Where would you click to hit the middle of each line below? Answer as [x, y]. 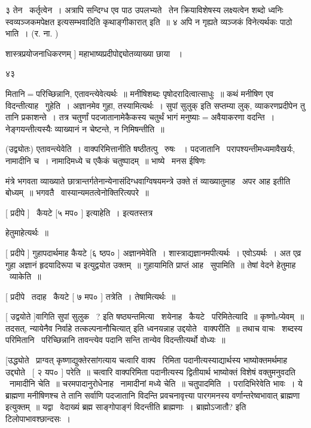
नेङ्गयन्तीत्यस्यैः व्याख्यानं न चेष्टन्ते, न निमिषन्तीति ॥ [85, 128]
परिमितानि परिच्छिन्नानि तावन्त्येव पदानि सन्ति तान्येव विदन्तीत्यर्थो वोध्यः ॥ [115, 340]
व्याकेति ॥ [25, 276]
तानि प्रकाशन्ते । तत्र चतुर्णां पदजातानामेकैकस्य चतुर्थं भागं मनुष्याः [103, 117]
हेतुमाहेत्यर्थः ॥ [27, 233]
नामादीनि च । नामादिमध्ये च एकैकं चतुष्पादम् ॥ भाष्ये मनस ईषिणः [106, 160]
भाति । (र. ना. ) [32, 33]
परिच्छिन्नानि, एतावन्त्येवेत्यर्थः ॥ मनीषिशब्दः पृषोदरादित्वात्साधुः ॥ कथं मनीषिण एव [155, 93]
